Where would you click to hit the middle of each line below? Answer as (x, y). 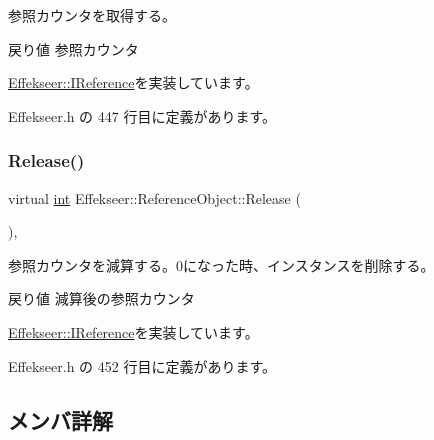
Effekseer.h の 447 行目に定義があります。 (142, 115)
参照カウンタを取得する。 (92, 15)
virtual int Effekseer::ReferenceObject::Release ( (154, 197)
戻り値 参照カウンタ (73, 48)
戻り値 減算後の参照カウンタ (101, 298)
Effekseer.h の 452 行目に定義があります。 (142, 365)
